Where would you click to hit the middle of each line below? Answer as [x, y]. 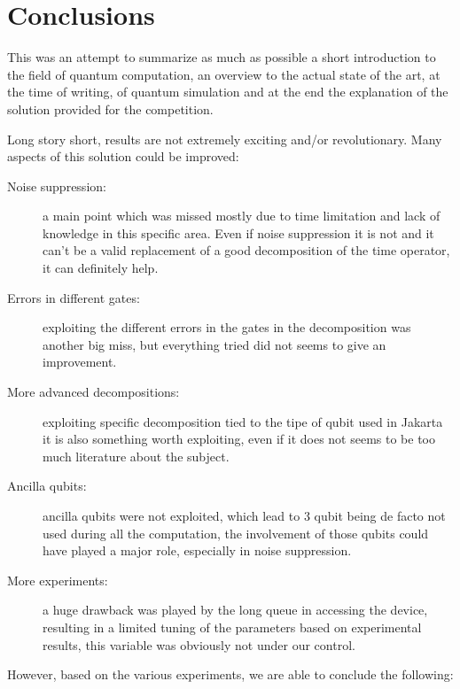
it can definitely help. [101, 268]
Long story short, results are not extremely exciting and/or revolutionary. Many [225, 139]
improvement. [80, 362]
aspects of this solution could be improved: [123, 156]
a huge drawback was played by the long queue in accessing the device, [235, 610]
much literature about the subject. [136, 456]
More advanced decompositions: [94, 392]
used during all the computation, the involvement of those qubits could [236, 533]
